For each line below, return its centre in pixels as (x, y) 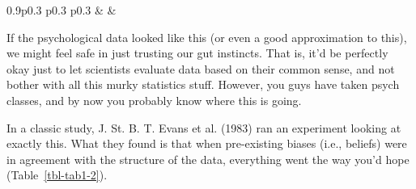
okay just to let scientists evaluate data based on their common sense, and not (201, 68)
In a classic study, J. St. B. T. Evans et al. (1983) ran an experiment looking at (204, 127)
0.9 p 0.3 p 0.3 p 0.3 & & (62, 10)
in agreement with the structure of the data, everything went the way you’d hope (208, 159)
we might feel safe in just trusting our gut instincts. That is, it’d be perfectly (197, 53)
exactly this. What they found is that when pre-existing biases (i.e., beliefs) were (207, 143)
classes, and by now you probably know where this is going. (154, 100)
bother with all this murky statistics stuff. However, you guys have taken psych (203, 84)
